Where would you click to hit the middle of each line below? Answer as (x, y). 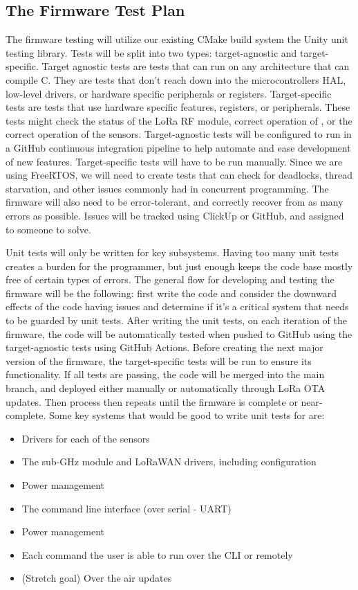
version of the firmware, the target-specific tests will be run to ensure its (159, 360)
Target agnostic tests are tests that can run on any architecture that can (196, 66)
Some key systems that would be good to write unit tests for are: (187, 415)
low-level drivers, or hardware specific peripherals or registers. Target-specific (169, 93)
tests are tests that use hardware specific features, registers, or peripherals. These (178, 107)
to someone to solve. (48, 229)
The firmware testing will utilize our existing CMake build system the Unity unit (177, 39)
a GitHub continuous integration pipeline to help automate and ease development (178, 147)
